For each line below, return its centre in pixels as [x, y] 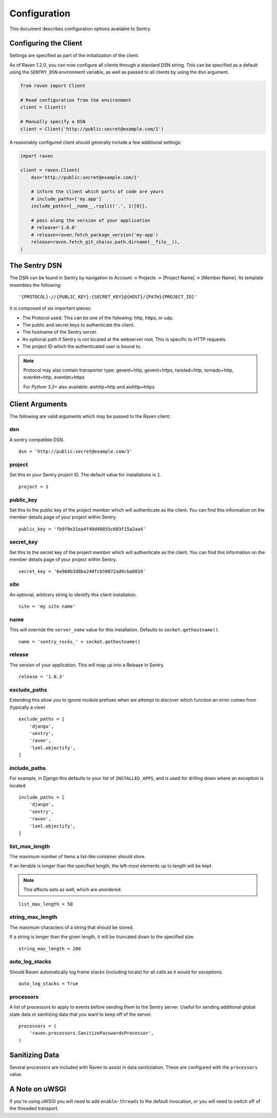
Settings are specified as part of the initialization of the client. [74, 55]
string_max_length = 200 [50, 949]
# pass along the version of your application [91, 220]
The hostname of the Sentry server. [60, 332]
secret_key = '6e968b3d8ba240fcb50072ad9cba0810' [82, 571]
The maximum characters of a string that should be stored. [72, 927]
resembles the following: [35, 285]
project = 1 [34, 487]
